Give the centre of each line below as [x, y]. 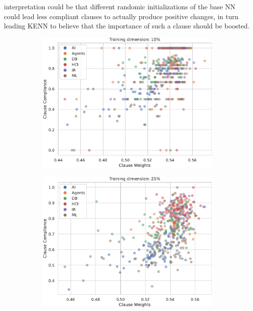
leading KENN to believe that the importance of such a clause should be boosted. [127, 26]
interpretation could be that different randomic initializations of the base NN [120, 6]
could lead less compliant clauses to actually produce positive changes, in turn [121, 16]
